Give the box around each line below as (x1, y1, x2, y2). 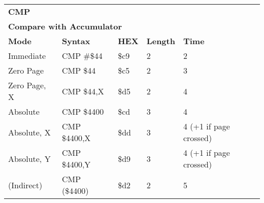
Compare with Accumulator (8, 20, 122, 32)
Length (146, 35, 175, 47)
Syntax (61, 35, 90, 47)
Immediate (8, 50, 46, 61)
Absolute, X (8, 126, 51, 138)
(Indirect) (8, 179, 43, 191)
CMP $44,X (61, 85, 104, 97)
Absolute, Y (8, 152, 51, 164)
